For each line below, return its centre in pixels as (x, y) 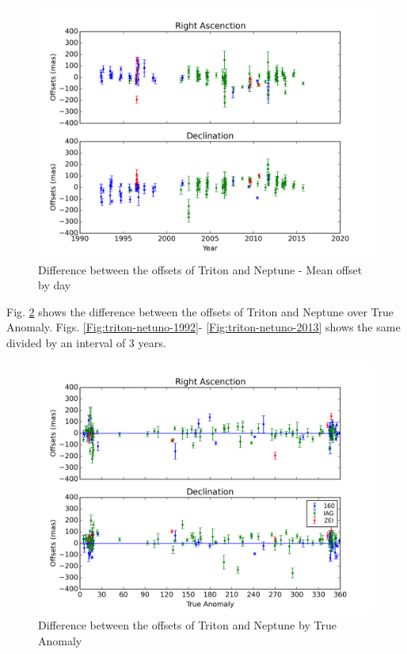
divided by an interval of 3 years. (86, 342)
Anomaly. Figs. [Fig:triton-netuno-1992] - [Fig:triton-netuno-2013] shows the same (203, 327)
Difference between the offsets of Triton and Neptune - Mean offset (200, 269)
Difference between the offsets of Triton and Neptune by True (187, 625)
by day (55, 285)
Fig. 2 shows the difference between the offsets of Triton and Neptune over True (200, 311)
